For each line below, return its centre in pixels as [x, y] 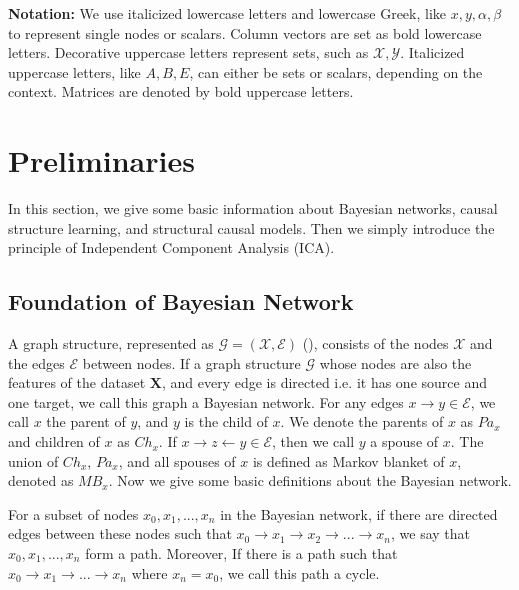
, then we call [313, 441]
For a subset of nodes [73, 513]
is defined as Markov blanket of [348, 460]
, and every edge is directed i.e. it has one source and [324, 382]
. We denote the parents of [362, 421]
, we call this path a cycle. [299, 572]
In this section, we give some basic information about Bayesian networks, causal [253, 208]
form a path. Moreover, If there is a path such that [241, 553]
